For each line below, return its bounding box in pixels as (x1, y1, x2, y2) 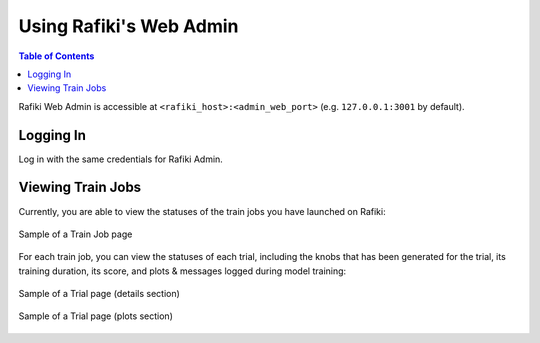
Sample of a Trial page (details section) (18, 288, 180, 300)
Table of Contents (18, 50, 95, 62)
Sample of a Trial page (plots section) (18, 310, 174, 322)
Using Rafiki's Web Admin (18, 15, 239, 37)
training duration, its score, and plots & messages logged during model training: (18, 265, 347, 277)
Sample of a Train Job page (18, 228, 133, 240)
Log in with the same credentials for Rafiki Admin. (18, 153, 224, 165)
